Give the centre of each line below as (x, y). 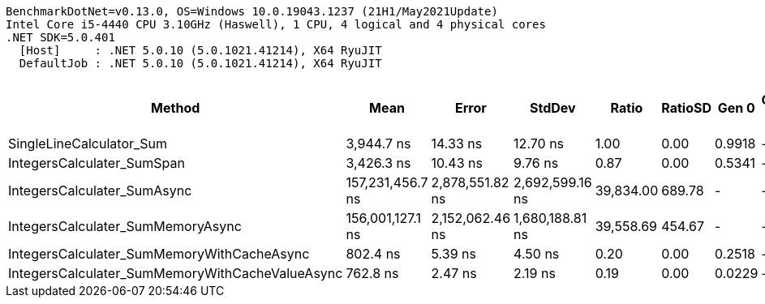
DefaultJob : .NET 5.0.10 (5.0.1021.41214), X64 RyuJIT (200, 63)
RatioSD (687, 108)
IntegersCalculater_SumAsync (100, 191)
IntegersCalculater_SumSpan (97, 163)
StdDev (553, 108)
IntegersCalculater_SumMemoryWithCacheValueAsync (176, 273)
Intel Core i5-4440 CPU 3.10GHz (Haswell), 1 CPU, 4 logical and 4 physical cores (276, 24)
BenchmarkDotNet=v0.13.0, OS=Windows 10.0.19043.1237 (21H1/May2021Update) (252, 11)
